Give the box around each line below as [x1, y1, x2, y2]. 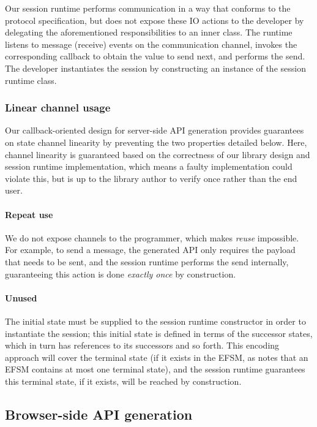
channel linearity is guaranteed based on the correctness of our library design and [5, 148, 310, 161]
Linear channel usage [5, 100, 111, 115]
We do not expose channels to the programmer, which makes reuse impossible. [5, 231, 299, 244]
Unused [5, 291, 37, 304]
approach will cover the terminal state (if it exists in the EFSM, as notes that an [5, 350, 308, 363]
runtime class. [5, 74, 57, 86]
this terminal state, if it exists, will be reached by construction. [5, 374, 242, 387]
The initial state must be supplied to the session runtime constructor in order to [5, 314, 306, 327]
